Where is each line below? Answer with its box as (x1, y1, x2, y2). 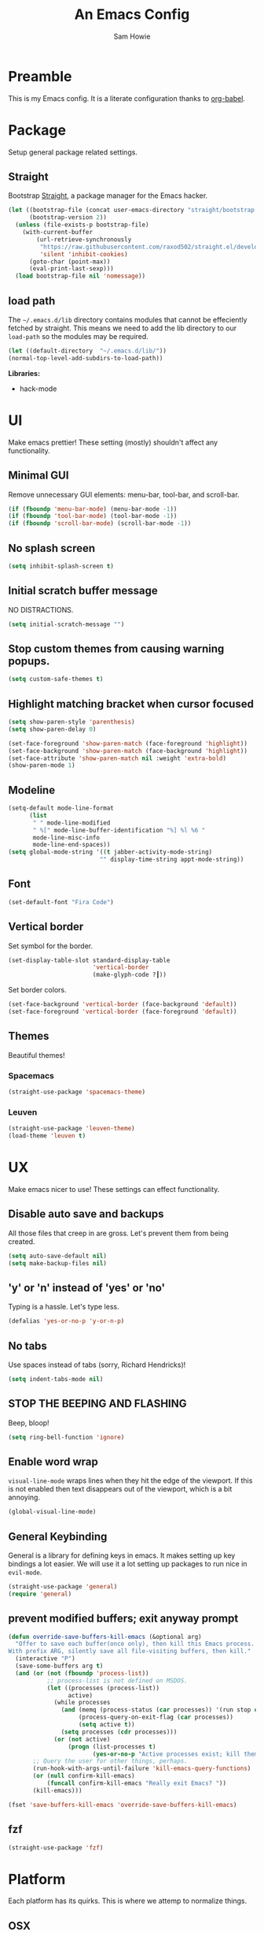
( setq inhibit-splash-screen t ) (8, 562, 114, 570)
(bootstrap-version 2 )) (28, 214, 108, 222)
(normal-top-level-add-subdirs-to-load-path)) (8, 354, 163, 362)
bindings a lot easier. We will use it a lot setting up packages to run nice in (8, 1559, 247, 1569)
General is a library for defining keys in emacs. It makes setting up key (8, 1551, 236, 1560)
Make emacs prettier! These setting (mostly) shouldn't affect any (8, 438, 218, 447)
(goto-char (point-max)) (28, 258, 111, 266)
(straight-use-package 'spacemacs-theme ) (8, 1088, 146, 1097)
